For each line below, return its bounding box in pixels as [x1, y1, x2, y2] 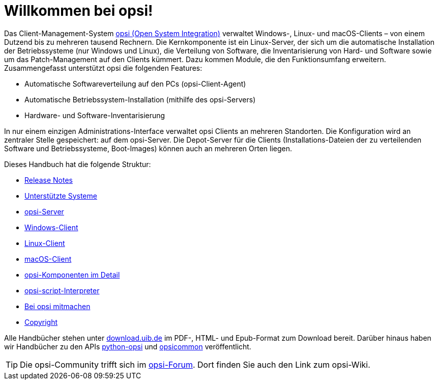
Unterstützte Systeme [24, 191, 97, 200]
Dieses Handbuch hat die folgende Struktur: [4, 159, 151, 169]
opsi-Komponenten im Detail [24, 270, 120, 279]
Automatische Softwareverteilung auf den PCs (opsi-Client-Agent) [24, 79, 246, 88]
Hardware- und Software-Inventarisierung [24, 111, 165, 120]
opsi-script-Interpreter [24, 286, 100, 295]
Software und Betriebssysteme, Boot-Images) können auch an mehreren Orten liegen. [4, 144, 293, 153]
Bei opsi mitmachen [24, 301, 91, 311]
